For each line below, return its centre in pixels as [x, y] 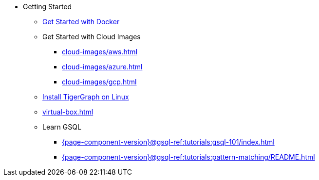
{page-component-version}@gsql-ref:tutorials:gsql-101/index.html [168, 142]
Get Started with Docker [81, 22]
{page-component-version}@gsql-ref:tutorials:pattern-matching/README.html [188, 157]
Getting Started [47, 7]
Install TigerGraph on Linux [86, 97]
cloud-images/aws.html [100, 52]
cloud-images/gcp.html [99, 82]
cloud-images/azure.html [102, 67]
